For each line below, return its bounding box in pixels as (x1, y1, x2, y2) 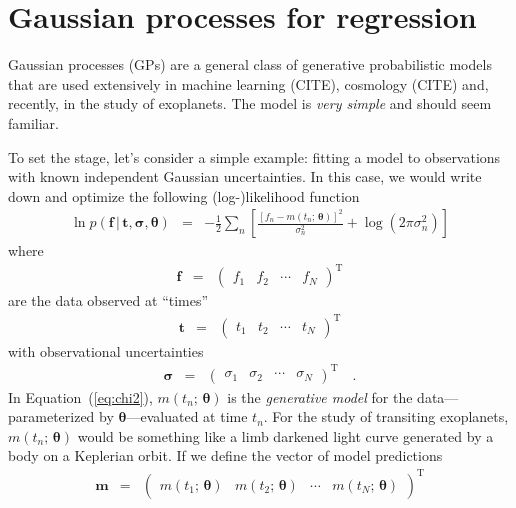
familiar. (8, 112, 60, 133)
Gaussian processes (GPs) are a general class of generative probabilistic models (8, 54, 492, 75)
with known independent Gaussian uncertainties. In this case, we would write (8, 166, 482, 187)
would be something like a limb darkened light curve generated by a (77, 425, 494, 446)
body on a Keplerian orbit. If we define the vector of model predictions (8, 445, 443, 466)
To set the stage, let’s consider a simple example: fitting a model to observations (8, 146, 501, 167)
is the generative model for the (227, 386, 413, 407)
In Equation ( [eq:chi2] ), (8, 386, 153, 407)
